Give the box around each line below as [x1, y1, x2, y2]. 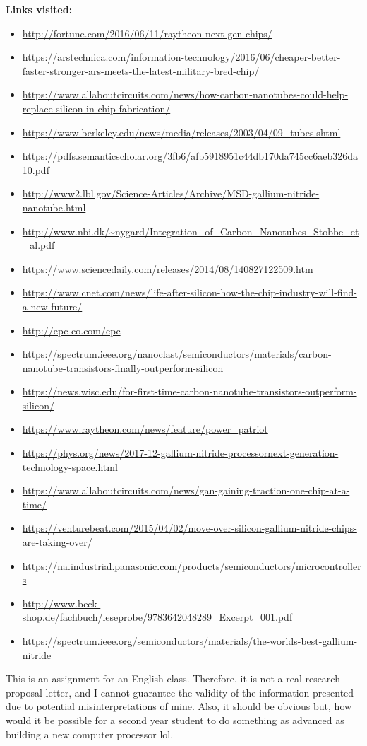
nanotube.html [22, 199, 86, 214]
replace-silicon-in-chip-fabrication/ [22, 100, 171, 115]
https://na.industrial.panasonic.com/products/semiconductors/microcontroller [22, 558, 361, 573]
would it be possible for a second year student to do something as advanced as [6, 712, 344, 727]
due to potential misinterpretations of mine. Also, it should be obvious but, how [6, 699, 352, 713]
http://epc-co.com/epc [22, 322, 121, 337]
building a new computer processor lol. [6, 726, 174, 741]
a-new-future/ [22, 298, 83, 313]
